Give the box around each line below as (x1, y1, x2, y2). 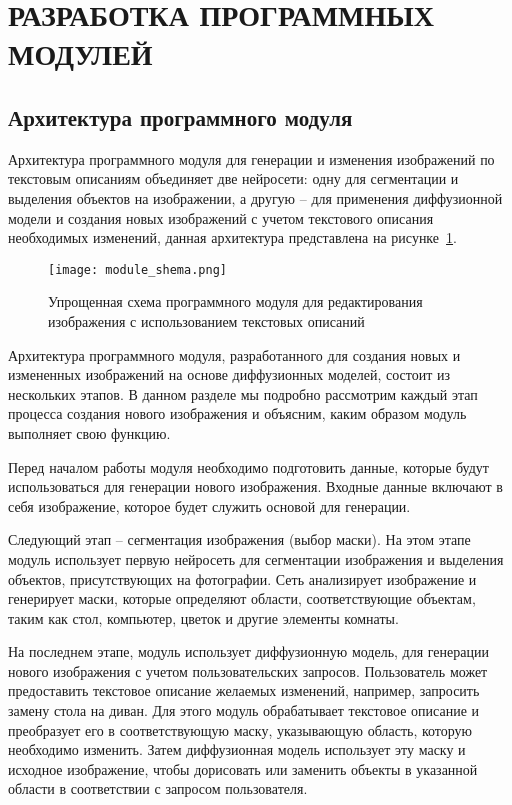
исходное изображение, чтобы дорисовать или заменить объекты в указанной (8, 758, 478, 779)
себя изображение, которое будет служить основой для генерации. (8, 495, 411, 516)
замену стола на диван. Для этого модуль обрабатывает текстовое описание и (8, 700, 479, 721)
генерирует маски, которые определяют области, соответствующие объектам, (8, 588, 476, 609)
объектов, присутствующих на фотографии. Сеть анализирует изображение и (8, 568, 477, 589)
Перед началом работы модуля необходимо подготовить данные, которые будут (8, 456, 489, 477)
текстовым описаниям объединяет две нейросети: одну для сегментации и (8, 168, 459, 189)
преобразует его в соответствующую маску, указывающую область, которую (8, 719, 473, 740)
